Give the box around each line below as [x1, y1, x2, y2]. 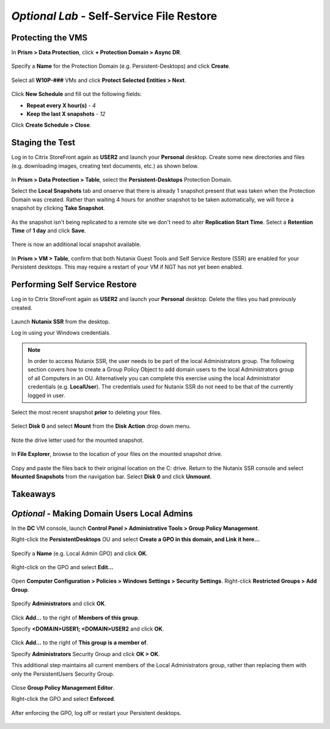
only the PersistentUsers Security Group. [11, 670, 115, 678]
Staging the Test [11, 138, 76, 148]
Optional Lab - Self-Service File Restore [11, 9, 218, 23]
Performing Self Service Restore [11, 279, 137, 290]
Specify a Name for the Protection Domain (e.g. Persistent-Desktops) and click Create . [11, 62, 230, 70]
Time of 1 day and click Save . [11, 227, 86, 234]
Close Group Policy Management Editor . [11, 684, 115, 691]
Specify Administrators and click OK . [11, 600, 106, 607]
